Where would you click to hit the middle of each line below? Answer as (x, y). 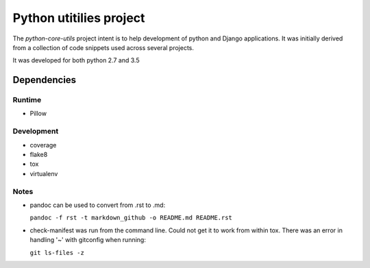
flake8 (39, 155)
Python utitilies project (79, 18)
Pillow (38, 114)
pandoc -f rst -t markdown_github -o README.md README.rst (131, 218)
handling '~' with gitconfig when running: (88, 240)
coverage (43, 145)
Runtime (27, 100)
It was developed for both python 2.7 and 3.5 (76, 60)
